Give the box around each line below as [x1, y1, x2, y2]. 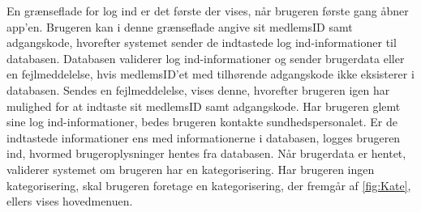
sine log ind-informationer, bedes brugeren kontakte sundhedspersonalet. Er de [6, 113, 397, 130]
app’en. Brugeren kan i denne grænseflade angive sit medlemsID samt [6, 18, 353, 35]
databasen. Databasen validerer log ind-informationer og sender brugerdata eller [6, 49, 405, 66]
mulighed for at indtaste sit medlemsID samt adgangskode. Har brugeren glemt [6, 97, 401, 114]
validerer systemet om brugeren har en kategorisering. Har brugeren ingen [6, 160, 375, 177]
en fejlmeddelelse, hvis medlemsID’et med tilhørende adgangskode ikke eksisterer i [6, 66, 415, 83]
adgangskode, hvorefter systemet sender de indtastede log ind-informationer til [6, 34, 397, 51]
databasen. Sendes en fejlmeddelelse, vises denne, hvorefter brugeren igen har [6, 81, 390, 98]
